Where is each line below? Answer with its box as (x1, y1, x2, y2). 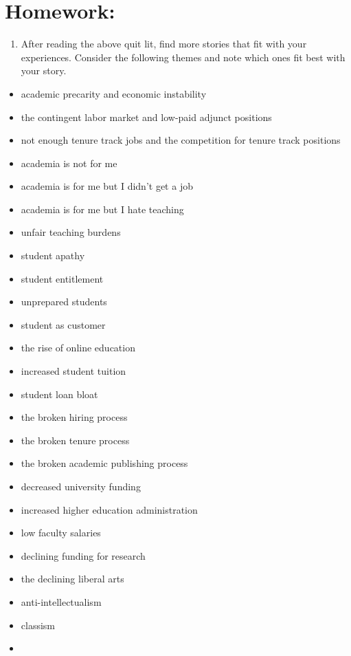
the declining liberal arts (21, 571, 124, 586)
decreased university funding (21, 479, 141, 493)
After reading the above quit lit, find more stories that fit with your (21, 36, 307, 51)
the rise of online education (21, 340, 135, 355)
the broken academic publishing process (21, 456, 188, 470)
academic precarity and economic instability (21, 86, 207, 100)
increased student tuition (21, 364, 126, 378)
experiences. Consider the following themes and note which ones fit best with (21, 50, 346, 64)
